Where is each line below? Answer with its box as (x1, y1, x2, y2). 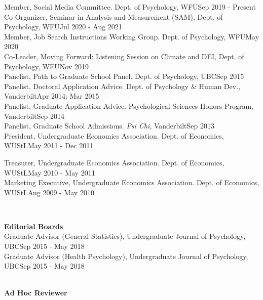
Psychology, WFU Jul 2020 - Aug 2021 (4, 21, 122, 32)
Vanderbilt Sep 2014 (4, 110, 65, 121)
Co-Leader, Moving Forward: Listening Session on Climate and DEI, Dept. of (4, 51, 244, 61)
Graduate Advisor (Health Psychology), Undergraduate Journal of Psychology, (4, 250, 248, 261)
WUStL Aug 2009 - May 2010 (4, 187, 94, 197)
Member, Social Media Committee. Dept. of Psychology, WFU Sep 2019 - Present (4, 2, 256, 12)
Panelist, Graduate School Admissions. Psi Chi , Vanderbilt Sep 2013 (4, 120, 215, 131)
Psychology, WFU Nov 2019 (4, 61, 89, 71)
